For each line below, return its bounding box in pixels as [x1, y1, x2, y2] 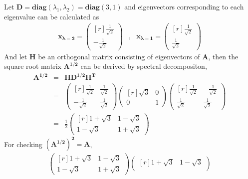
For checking [4, 139, 42, 149]
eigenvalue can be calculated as [4, 11, 99, 21]
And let [4, 51, 27, 61]
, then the [208, 51, 239, 61]
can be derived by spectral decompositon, [80, 61, 207, 71]
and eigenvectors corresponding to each [124, 1, 244, 11]
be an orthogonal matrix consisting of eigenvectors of [38, 51, 200, 61]
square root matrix [4, 61, 61, 71]
